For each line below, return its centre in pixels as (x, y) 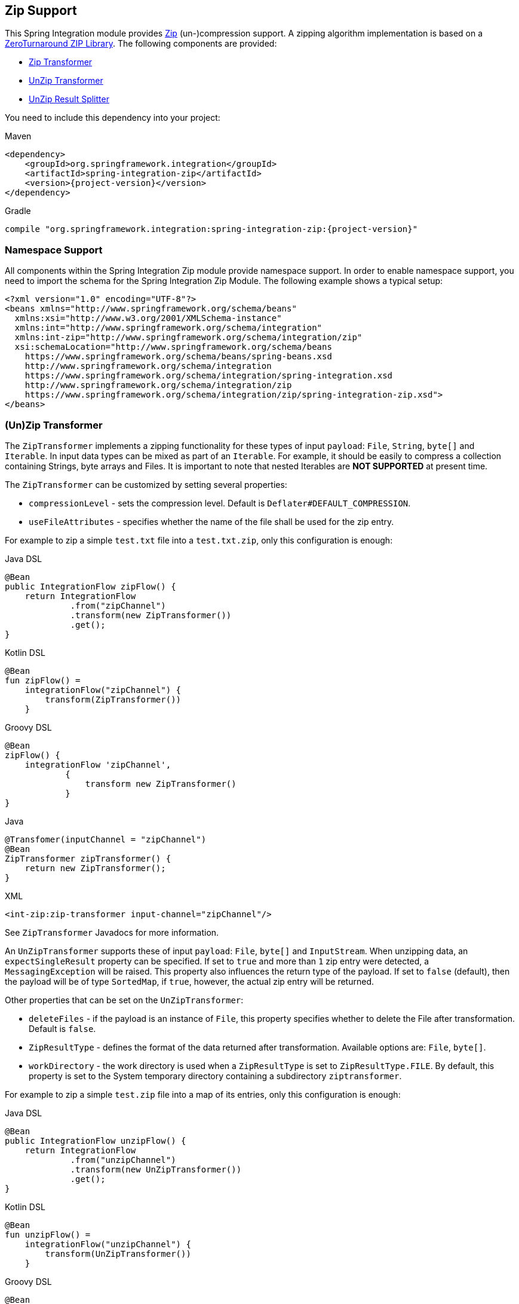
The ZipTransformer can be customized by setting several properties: (146, 484)
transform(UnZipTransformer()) (118, 1253)
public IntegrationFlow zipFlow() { (90, 586)
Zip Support (41, 10)
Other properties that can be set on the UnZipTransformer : (124, 1000)
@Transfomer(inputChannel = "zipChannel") (106, 839)
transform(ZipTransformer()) (113, 699)
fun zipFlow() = (43, 680)
